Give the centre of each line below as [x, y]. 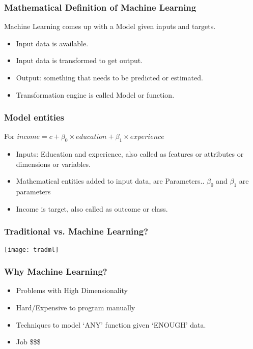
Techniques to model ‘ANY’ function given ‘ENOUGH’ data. [111, 324]
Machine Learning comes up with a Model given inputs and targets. [110, 26]
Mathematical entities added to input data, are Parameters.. [110, 181]
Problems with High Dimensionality [72, 290]
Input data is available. [52, 43]
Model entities [34, 117]
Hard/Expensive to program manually [76, 308]
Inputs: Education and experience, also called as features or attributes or [130, 154]
